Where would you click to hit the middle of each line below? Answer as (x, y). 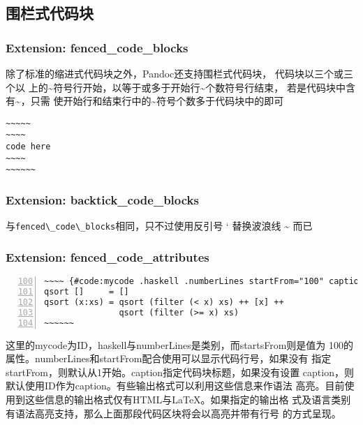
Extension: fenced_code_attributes (108, 256)
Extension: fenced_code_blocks (97, 47)
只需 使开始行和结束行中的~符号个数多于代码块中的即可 (157, 101)
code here (28, 147)
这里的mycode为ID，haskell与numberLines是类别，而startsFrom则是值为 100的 (180, 344)
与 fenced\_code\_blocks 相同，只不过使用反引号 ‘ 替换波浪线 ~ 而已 (159, 226)
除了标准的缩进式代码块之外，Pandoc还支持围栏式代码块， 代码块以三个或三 (179, 73)
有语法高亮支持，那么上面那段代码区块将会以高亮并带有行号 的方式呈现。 (173, 413)
